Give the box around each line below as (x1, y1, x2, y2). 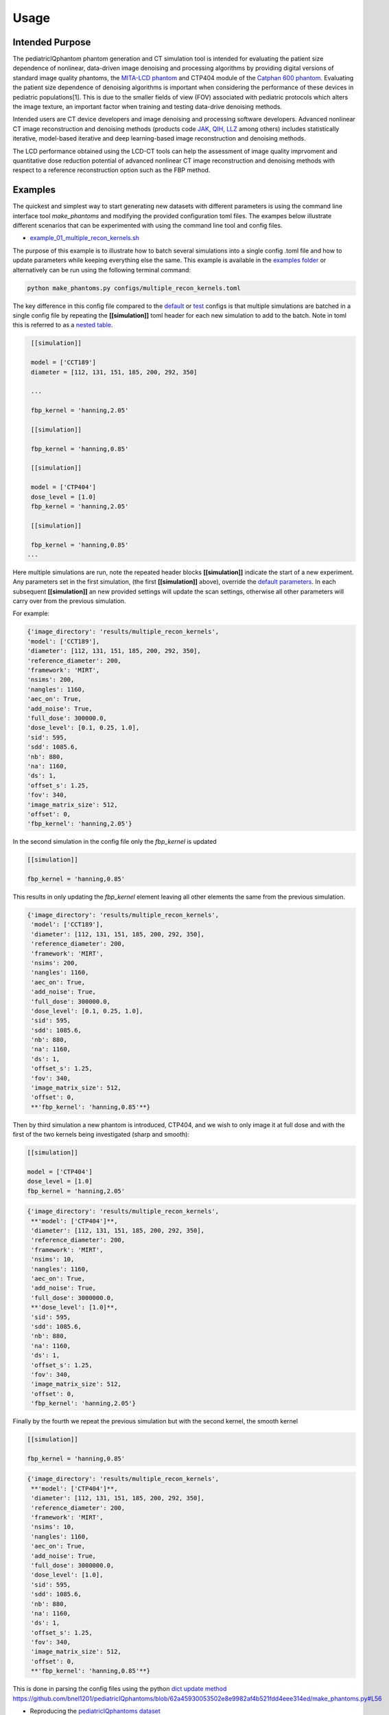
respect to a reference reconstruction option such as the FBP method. (12, 166, 211, 174)
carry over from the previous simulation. (12, 597, 126, 605)
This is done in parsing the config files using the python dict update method (12, 1685, 227, 1693)
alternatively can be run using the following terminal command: (12, 265, 191, 274)
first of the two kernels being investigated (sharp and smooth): (12, 1131, 190, 1139)
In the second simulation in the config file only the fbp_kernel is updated (12, 838, 217, 846)
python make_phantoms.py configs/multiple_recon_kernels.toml (27, 284, 241, 292)
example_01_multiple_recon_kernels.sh (30, 234, 140, 242)
